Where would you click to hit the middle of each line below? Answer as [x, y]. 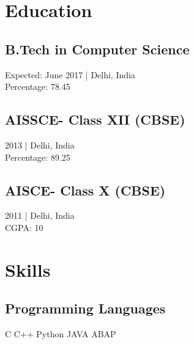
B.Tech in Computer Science [97, 49]
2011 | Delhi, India [40, 215]
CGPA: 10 [24, 227]
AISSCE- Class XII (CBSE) [95, 119]
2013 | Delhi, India [40, 145]
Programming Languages [85, 308]
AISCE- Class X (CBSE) [85, 190]
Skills [28, 269]
